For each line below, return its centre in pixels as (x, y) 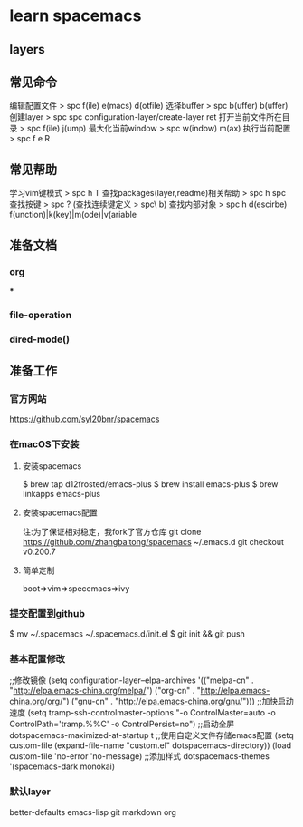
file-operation (41, 315)
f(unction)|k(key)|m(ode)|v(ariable (73, 215)
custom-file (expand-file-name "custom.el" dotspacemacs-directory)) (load (151, 745)
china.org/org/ (36, 701)
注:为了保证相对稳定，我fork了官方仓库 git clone (112, 531)
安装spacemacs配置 (60, 512)
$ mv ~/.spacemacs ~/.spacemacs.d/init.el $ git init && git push (128, 634)
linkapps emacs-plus (62, 493)
